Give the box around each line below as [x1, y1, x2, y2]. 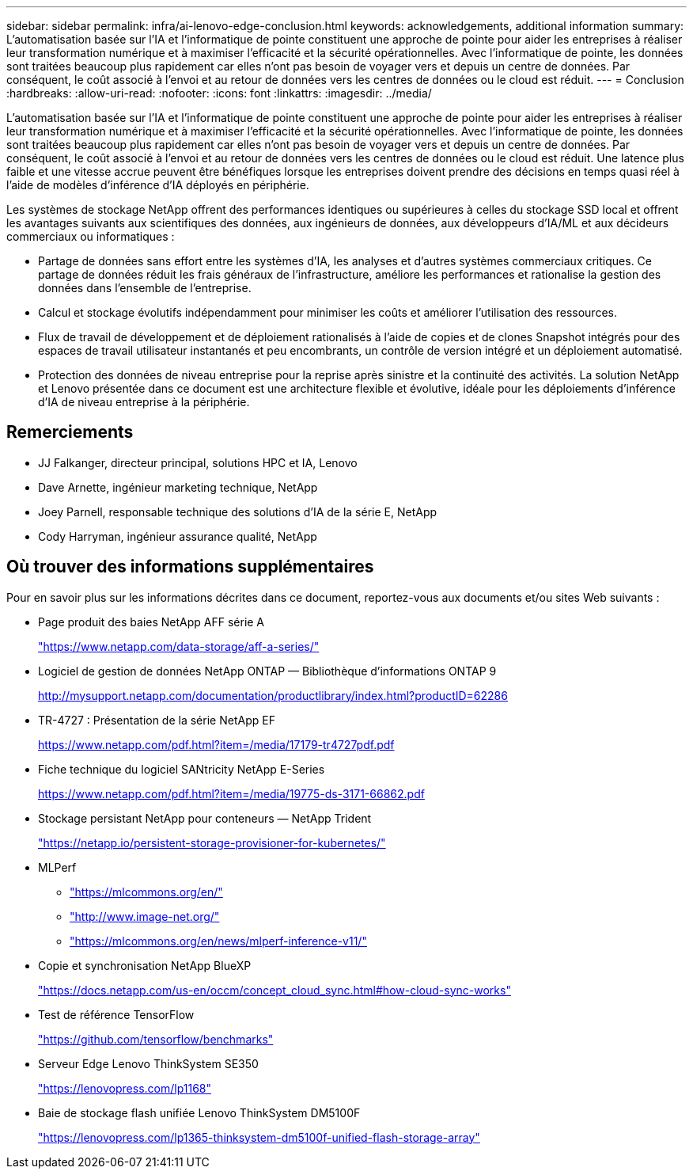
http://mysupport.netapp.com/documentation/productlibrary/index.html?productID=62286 [38, 688, 508, 702]
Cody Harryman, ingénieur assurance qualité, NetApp [38, 529, 317, 543]
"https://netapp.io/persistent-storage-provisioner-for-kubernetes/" [38, 835, 386, 850]
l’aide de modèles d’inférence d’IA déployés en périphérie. [6, 178, 309, 192]
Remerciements [6, 422, 134, 443]
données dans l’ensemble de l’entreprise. [38, 281, 252, 295]
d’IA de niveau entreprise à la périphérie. [38, 395, 250, 409]
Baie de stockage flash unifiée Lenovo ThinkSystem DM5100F [38, 1105, 361, 1120]
